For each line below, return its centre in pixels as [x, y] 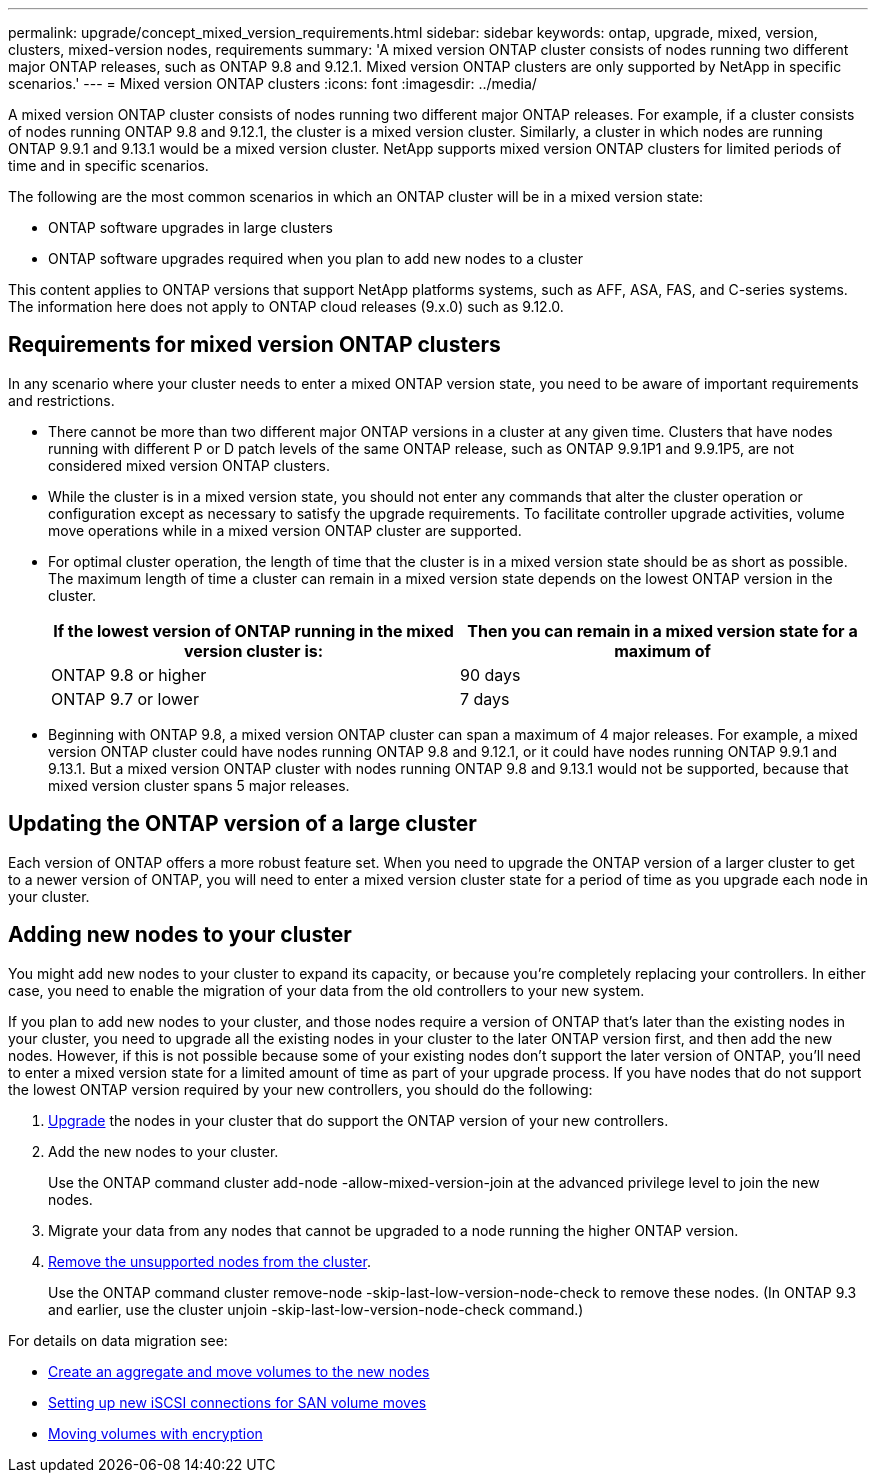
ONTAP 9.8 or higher [129, 674]
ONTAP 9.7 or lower [125, 698]
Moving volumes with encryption [155, 1433]
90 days [490, 674]
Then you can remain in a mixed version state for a [662, 630]
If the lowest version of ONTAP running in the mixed [253, 630]
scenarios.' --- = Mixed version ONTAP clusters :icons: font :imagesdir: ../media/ [272, 83]
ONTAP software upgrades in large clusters [190, 227]
